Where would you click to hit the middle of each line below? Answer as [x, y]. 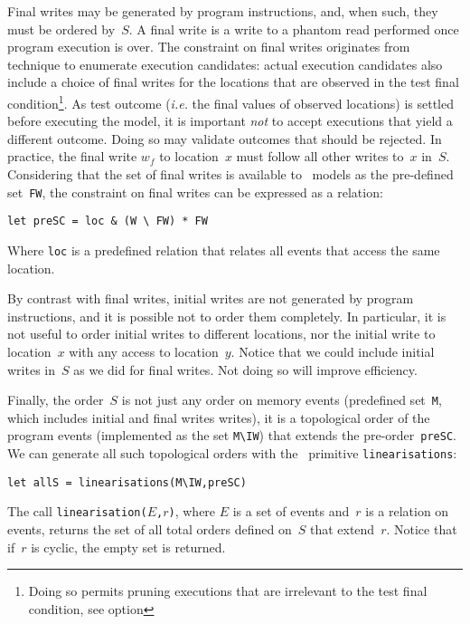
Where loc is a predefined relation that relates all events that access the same [224, 250]
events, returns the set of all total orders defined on [150, 529]
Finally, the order [56, 400]
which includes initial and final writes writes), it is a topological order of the [219, 417]
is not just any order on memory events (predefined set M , [282, 400]
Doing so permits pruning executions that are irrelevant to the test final [228, 591]
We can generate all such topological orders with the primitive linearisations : [232, 453]
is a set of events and [291, 511]
